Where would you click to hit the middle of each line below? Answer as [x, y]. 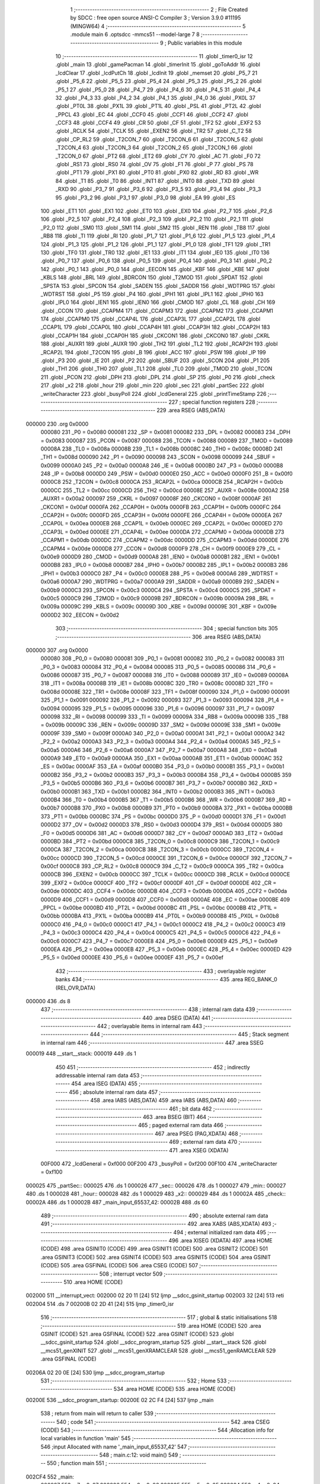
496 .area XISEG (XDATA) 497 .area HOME [220, 1241]
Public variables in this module [205, 43]
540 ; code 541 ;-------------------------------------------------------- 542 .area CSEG [163, 1422]
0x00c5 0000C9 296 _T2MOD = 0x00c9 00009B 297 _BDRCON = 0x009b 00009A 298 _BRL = [157, 598]
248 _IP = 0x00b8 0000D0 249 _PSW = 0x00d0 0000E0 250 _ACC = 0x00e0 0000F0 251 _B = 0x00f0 [167, 474]
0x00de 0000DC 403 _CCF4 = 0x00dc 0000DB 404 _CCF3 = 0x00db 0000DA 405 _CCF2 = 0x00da [164, 891]
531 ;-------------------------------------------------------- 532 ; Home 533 [134, 1381]
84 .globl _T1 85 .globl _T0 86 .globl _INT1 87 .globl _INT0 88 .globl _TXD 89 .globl [155, 180]
